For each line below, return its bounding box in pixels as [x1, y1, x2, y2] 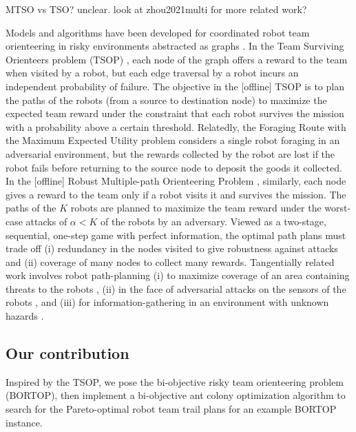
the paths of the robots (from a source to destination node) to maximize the [6, 92, 327, 107]
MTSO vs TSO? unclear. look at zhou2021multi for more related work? [6, 2, 307, 16]
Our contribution [6, 342, 129, 364]
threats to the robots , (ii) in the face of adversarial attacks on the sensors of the [6, 281, 346, 296]
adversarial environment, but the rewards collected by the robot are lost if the [6, 146, 335, 161]
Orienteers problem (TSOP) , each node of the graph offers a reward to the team [6, 52, 348, 66]
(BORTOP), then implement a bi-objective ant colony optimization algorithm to [6, 388, 346, 402]
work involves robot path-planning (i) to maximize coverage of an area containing [6, 268, 350, 282]
